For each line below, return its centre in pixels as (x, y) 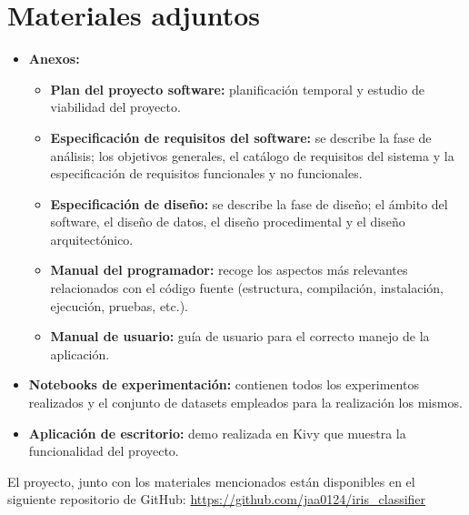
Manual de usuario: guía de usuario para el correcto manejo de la (240, 336)
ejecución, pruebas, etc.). (119, 305)
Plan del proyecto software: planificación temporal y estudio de (237, 89)
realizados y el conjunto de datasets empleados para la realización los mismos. (245, 403)
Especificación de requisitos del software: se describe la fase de (241, 137)
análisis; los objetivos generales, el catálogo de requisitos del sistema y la (252, 155)
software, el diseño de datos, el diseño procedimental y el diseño (228, 222)
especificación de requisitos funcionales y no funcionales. (206, 173)
